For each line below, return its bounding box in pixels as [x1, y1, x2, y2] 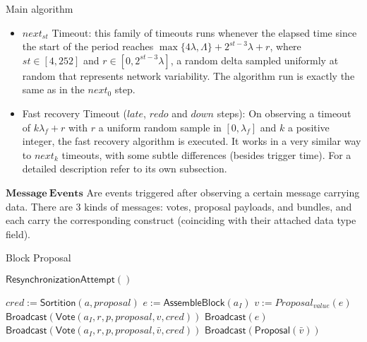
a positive [288, 119, 330, 134]
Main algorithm [6, 1, 73, 16]
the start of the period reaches [22, 39, 154, 54]
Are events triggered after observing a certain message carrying [86, 184, 360, 199]
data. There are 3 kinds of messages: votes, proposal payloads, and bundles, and [6, 199, 352, 213]
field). [6, 226, 31, 241]
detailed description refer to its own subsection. [22, 161, 227, 176]
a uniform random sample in [98, 119, 222, 134]
